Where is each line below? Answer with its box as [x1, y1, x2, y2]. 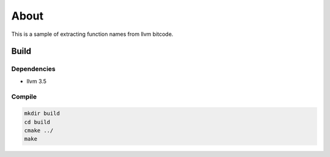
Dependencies [11, 65, 56, 73]
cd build [24, 119, 51, 125]
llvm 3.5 [26, 77, 47, 85]
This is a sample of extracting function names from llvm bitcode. [11, 30, 174, 38]
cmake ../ [24, 127, 54, 134]
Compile [11, 92, 37, 101]
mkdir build [24, 110, 61, 117]
